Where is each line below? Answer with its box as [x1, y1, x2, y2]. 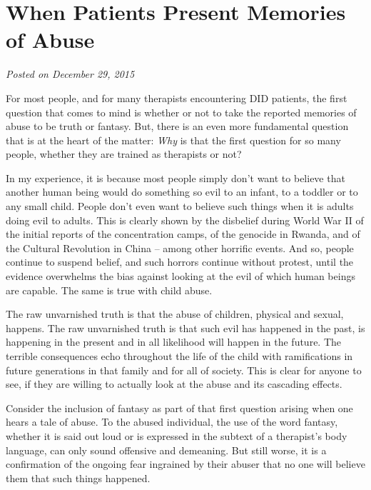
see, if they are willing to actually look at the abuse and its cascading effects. [6, 376, 342, 391]
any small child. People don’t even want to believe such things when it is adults [6, 199, 354, 214]
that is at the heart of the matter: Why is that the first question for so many [6, 132, 341, 147]
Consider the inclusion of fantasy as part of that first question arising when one [6, 400, 353, 415]
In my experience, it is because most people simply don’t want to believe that [6, 170, 345, 185]
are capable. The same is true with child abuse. [6, 282, 213, 297]
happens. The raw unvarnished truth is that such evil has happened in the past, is [6, 320, 365, 335]
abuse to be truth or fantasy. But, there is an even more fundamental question [6, 119, 349, 134]
